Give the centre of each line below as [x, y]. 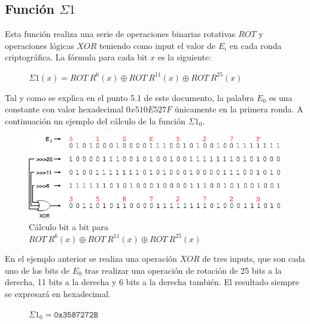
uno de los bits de [37, 270]
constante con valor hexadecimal [64, 109]
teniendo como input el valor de [157, 45]
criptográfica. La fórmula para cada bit [76, 57]
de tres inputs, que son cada [254, 259]
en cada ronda [256, 45]
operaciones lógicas [39, 45]
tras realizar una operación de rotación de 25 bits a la [183, 270]
